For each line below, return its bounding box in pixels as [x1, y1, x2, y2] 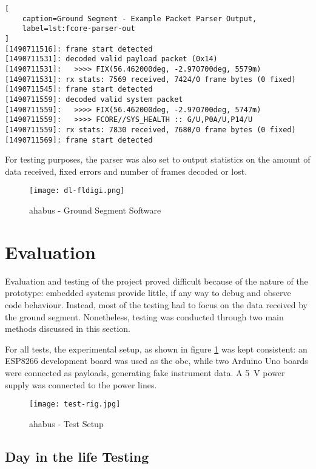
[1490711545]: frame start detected [5, 85, 153, 94]
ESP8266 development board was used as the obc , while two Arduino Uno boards [5, 354, 308, 367]
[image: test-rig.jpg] [29, 400, 121, 409]
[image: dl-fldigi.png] [29, 186, 125, 195]
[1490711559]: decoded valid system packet [5, 95, 183, 104]
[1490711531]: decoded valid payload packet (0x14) [5, 55, 218, 64]
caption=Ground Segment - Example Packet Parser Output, [22, 14, 257, 23]
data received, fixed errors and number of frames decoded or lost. [5, 164, 247, 177]
